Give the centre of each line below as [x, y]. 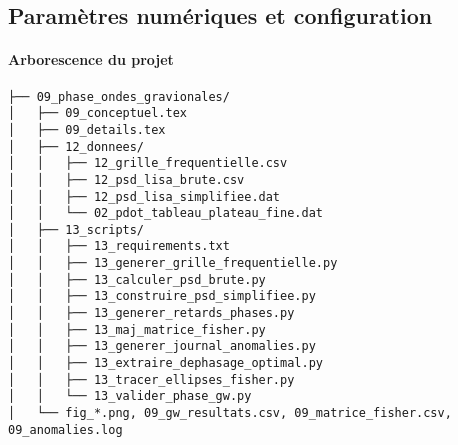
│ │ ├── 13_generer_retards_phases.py [151, 313]
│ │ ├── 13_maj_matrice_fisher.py [137, 329]
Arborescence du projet [91, 59]
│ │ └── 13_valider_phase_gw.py [130, 396]
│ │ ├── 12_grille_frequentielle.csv [148, 163]
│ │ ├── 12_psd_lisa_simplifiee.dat [144, 196]
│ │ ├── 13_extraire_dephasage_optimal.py [165, 363]
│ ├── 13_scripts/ [76, 229]
